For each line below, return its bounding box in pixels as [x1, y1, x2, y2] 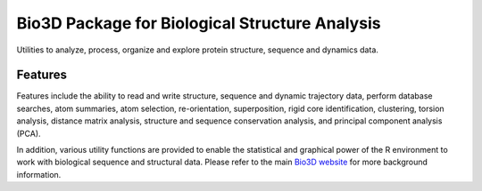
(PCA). [16, 128, 41, 139]
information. [16, 169, 62, 179]
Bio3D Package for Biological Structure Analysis [16, 13, 381, 33]
